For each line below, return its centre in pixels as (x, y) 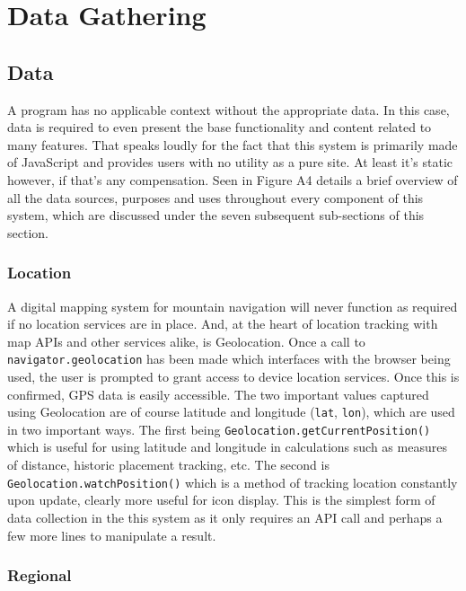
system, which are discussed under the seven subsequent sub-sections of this (216, 215)
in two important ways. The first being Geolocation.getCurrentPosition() (219, 429)
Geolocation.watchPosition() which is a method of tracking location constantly (233, 482)
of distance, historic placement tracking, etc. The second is (168, 465)
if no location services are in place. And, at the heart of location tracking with (223, 324)
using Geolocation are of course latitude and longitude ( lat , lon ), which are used (231, 412)
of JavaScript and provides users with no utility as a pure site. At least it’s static (230, 162)
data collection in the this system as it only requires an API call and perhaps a (225, 517)
